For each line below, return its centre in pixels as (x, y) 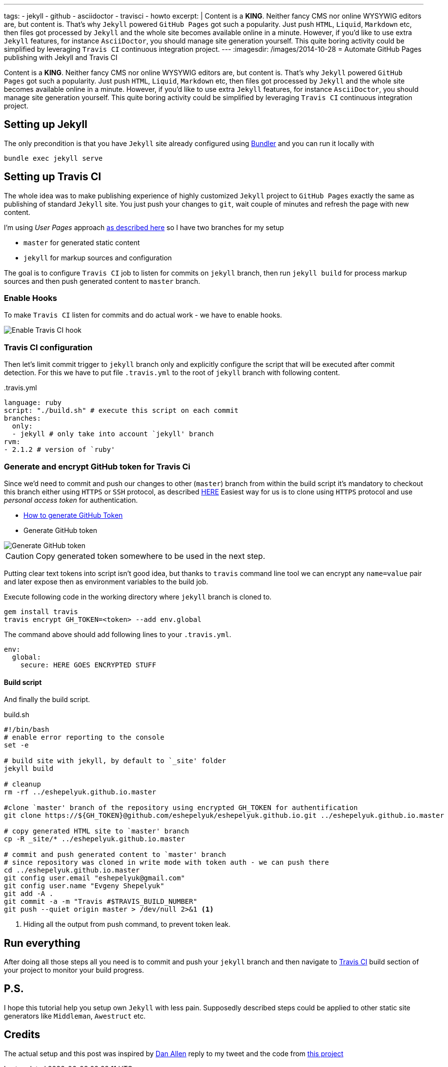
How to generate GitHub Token (73, 515)
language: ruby (33, 403)
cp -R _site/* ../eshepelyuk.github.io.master (94, 839)
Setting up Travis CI (53, 177)
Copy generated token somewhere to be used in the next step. (151, 556)
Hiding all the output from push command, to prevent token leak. (127, 924)
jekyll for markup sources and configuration (98, 257)
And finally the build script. (47, 700)
